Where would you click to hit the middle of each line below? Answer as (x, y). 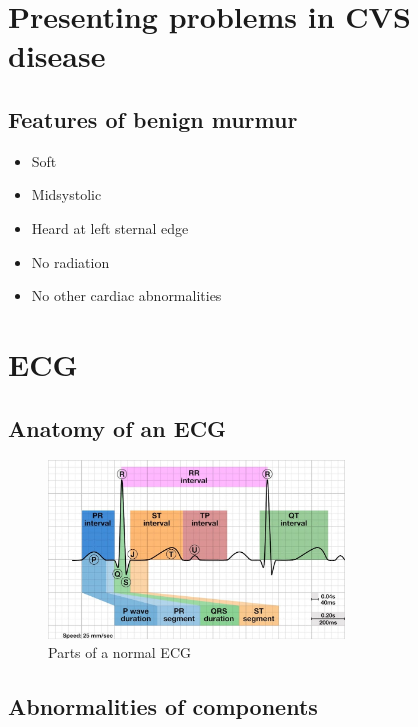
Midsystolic (66, 194)
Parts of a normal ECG (119, 652)
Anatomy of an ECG (117, 427)
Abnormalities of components (163, 706)
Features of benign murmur (153, 118)
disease (57, 55)
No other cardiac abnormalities (126, 295)
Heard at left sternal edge (110, 227)
